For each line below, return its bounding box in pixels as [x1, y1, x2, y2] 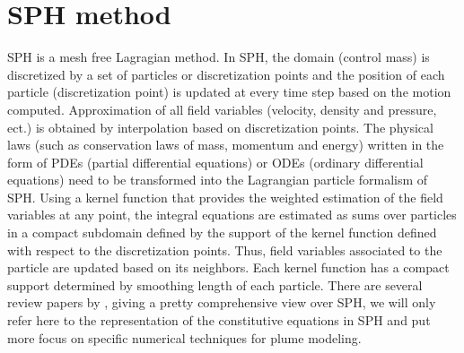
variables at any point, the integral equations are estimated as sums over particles [7, 205, 457, 224]
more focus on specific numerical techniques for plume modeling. [7, 328, 362, 347]
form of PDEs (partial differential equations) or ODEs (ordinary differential [7, 152, 424, 171]
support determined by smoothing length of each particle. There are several [7, 275, 423, 294]
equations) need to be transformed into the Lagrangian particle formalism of [7, 170, 428, 189]
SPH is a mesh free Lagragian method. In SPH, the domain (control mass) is [7, 47, 430, 66]
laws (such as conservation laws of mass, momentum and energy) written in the [7, 135, 444, 154]
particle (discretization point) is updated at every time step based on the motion [7, 82, 451, 101]
